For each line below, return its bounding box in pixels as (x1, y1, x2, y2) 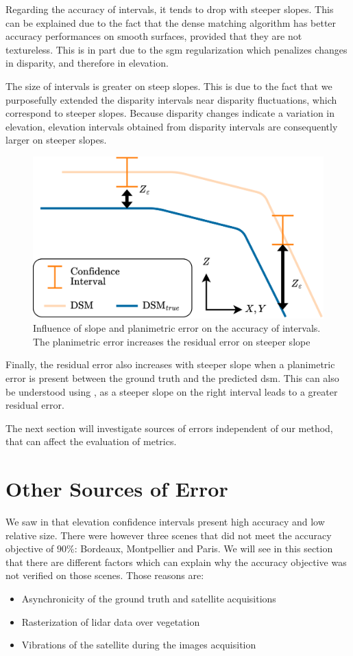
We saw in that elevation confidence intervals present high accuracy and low (5, 514, 325, 528)
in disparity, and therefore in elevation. (5, 56, 169, 70)
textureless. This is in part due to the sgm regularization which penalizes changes (5, 42, 348, 56)
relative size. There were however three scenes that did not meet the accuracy (5, 528, 332, 542)
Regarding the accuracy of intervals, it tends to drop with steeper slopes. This (5, 2, 334, 16)
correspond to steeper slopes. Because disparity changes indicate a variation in (5, 106, 335, 120)
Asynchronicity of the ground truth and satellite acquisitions (21, 591, 276, 605)
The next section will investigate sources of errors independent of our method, (5, 420, 333, 435)
